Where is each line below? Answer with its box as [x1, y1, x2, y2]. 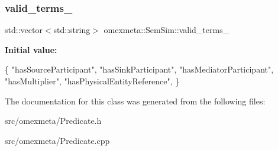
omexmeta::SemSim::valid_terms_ [104, 24, 229, 36]
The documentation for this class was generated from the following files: [5, 94, 266, 107]
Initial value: [5, 43, 57, 55]
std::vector [5, 24, 43, 36]
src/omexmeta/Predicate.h [5, 114, 102, 127]
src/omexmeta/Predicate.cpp [5, 134, 110, 146]
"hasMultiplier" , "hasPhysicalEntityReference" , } [5, 75, 180, 87]
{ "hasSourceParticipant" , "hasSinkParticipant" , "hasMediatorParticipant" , [5, 63, 274, 75]
